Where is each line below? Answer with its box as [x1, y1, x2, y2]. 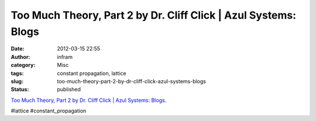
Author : [11, 53, 30, 61]
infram [57, 53, 73, 61]
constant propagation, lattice [57, 70, 126, 77]
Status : [11, 86, 29, 93]
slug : [11, 77, 23, 84]
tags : [11, 70, 24, 77]
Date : [11, 45, 25, 52]
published [57, 86, 81, 93]
